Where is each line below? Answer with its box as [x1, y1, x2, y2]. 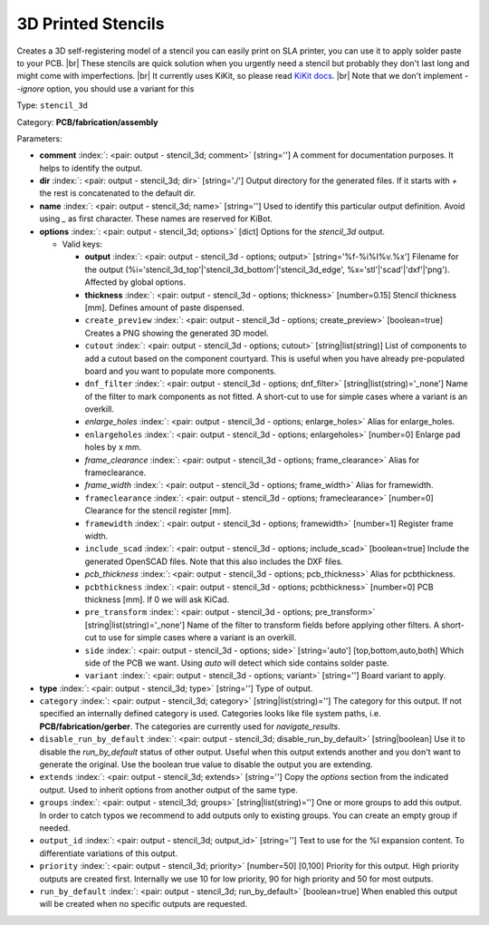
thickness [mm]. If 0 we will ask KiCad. [84, 594, 230, 605]
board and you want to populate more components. [84, 365, 276, 376]
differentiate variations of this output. [39, 848, 178, 859]
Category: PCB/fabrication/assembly [16, 116, 158, 127]
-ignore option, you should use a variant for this [16, 83, 195, 94]
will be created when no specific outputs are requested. [39, 899, 248, 910]
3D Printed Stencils [16, 14, 165, 34]
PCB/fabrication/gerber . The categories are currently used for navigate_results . [39, 721, 340, 732]
